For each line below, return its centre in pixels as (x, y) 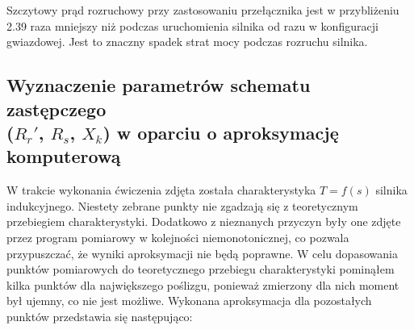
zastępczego (56, 109)
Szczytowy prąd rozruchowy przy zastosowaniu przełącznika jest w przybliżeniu (203, 10)
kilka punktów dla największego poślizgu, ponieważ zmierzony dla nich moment (203, 284)
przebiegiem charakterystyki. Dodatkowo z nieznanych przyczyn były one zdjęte (204, 221)
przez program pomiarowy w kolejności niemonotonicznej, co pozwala (178, 237)
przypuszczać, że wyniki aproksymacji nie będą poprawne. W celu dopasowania (202, 253)
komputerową (64, 156)
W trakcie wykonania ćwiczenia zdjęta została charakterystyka (161, 190)
